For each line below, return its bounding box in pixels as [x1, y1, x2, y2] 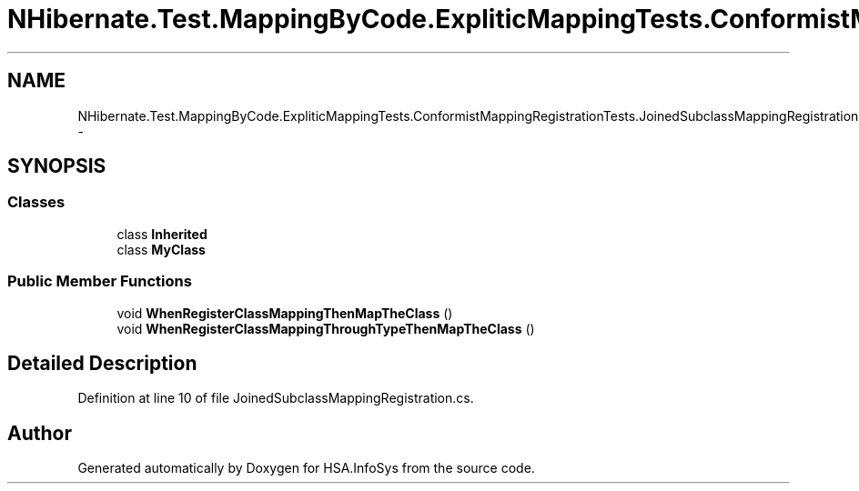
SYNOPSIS [7, 155, 106, 178]
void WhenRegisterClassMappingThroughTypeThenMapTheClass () [116, 320, 535, 336]
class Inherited [116, 225, 207, 242]
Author [7, 421, 72, 445]
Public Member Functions [7, 272, 192, 291]
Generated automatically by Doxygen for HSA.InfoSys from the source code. [77, 460, 535, 476]
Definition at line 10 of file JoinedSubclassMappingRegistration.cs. [77, 390, 474, 406]
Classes [7, 193, 66, 212]
